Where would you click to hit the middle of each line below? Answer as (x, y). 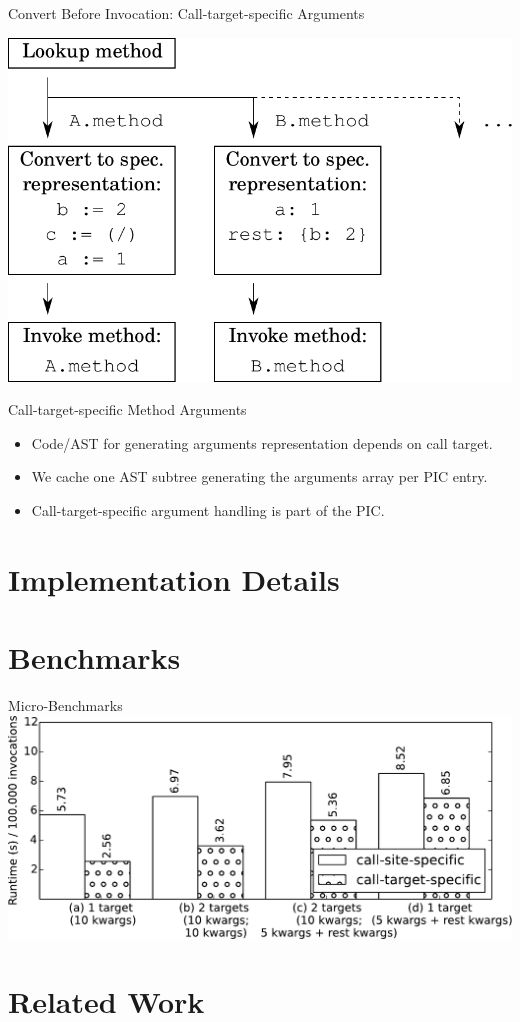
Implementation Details (174, 578)
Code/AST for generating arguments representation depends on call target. (262, 442)
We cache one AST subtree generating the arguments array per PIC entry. (259, 476)
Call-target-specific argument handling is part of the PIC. (208, 510)
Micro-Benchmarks (65, 705)
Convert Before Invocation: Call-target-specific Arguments (186, 13)
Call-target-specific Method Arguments (127, 409)
